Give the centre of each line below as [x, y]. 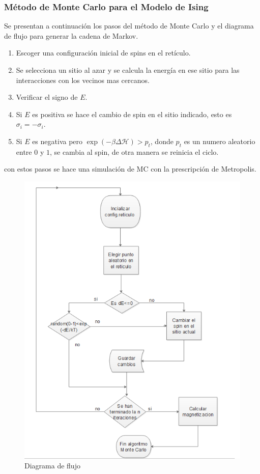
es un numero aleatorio [220, 141]
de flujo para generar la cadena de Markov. [71, 35]
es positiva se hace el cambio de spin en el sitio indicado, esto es [132, 114]
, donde [162, 141]
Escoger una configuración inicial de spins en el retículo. [103, 53]
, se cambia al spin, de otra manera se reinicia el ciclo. [134, 151]
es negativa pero [57, 141]
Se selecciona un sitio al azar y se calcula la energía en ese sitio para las [128, 70]
